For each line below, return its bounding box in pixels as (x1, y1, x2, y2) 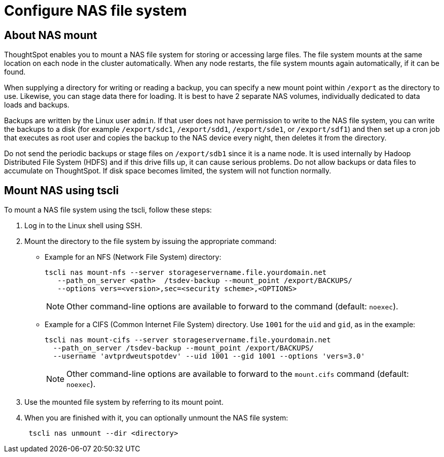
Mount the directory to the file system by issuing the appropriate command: (24, 237, 277, 246)
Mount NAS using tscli (4, 184, 119, 197)
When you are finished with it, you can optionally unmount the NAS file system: (24, 413, 288, 423)
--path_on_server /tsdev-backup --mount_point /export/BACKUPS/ (53, 344, 314, 353)
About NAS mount (4, 28, 97, 42)
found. (4, 67, 26, 77)
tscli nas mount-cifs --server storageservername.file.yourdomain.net (45, 336, 331, 344)
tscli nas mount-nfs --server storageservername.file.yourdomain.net (45, 268, 327, 277)
